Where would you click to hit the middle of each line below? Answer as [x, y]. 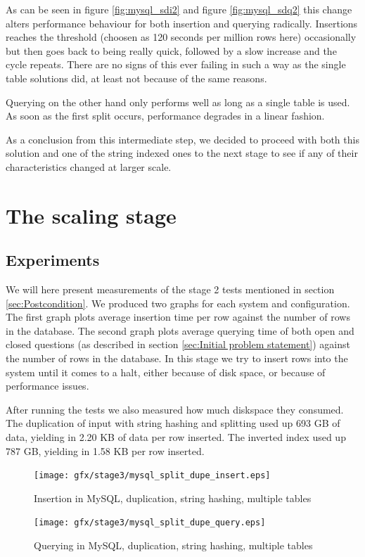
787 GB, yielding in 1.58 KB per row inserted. [105, 450]
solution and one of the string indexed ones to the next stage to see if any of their [182, 153]
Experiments [53, 260]
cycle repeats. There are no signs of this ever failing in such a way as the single [176, 64]
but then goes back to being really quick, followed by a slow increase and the [171, 50]
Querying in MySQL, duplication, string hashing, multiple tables [173, 545]
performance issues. [47, 386]
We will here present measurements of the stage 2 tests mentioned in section [170, 289]
